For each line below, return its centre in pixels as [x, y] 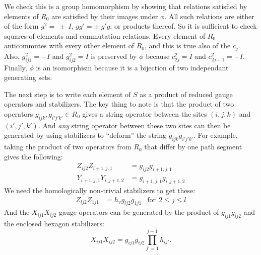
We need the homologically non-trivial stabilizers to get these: [100, 190]
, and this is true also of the [187, 46]
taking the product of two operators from [68, 147]
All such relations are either [211, 16]
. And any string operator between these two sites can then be [134, 125]
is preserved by [114, 56]
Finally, [16, 67]
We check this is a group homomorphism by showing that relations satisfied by [126, 6]
